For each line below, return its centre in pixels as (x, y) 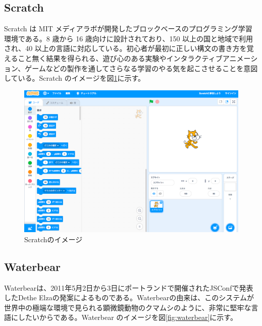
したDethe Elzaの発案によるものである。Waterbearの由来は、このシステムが (129, 297)
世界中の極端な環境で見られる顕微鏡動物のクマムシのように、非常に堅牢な (128, 307)
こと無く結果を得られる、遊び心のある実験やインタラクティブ (120, 58)
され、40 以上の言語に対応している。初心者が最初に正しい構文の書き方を (125, 48)
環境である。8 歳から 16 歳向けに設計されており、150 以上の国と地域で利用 (129, 38)
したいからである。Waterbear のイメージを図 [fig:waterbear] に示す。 (127, 317)
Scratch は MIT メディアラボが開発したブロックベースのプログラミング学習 (128, 29)
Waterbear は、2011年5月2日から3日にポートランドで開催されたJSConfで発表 (129, 287)
